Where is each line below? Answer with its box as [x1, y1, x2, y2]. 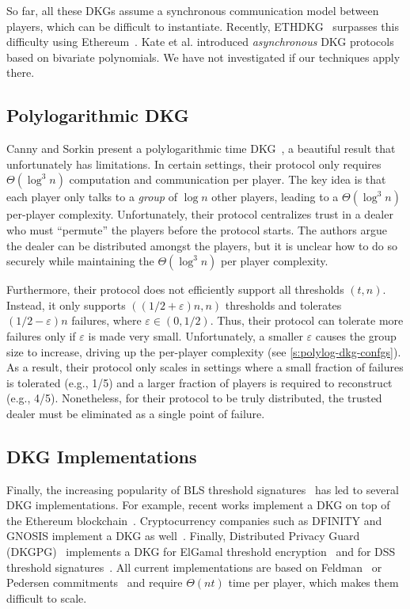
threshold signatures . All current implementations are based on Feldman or [6, 558, 382, 575]
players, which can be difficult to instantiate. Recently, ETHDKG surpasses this [6, 17, 399, 34]
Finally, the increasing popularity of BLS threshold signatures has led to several [6, 481, 399, 497]
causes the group [315, 327, 397, 344]
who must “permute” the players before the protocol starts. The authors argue [6, 221, 387, 238]
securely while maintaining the [6, 253, 154, 269]
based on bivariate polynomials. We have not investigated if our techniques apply [6, 48, 401, 65]
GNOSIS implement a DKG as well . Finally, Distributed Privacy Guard [6, 527, 360, 544]
